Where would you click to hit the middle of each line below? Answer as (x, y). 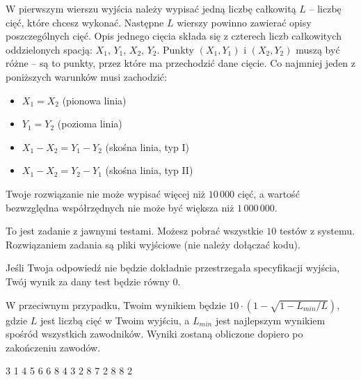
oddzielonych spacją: (49, 49)
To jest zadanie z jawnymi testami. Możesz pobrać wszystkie (135, 231)
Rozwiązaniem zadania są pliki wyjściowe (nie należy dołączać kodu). (153, 244)
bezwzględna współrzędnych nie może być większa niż (120, 207)
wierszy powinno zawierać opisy (244, 22)
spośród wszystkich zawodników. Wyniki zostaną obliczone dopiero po (154, 334)
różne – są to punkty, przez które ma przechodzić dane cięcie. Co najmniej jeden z (181, 63)
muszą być (318, 49)
